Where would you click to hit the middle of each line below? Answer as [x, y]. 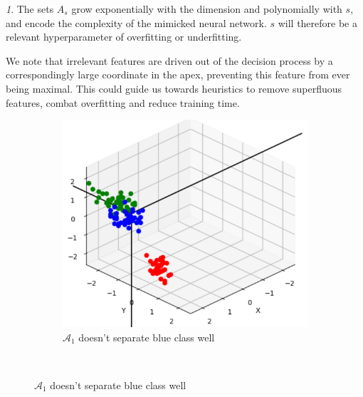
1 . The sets [30, 9]
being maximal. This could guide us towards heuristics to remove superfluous [174, 88]
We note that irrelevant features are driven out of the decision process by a [169, 60]
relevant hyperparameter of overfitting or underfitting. [124, 37]
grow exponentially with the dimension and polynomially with [207, 9]
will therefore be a [317, 22]
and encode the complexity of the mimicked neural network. [136, 22]
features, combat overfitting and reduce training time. [123, 102]
